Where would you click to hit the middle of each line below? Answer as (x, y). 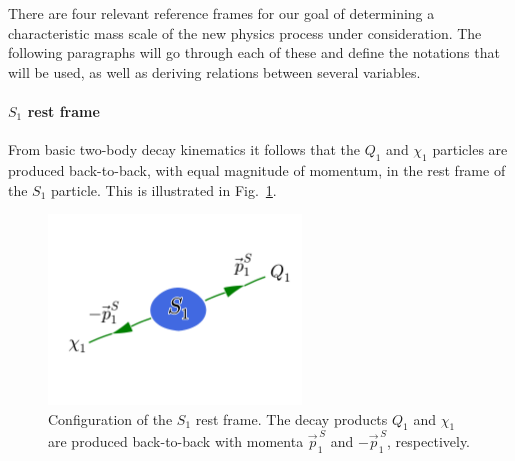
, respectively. (429, 441)
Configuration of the (110, 418)
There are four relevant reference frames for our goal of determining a (221, 13)
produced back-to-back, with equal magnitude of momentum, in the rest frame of (257, 169)
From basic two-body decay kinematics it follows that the (184, 149)
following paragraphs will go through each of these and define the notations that (254, 52)
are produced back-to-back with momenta (176, 441)
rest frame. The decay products (291, 418)
